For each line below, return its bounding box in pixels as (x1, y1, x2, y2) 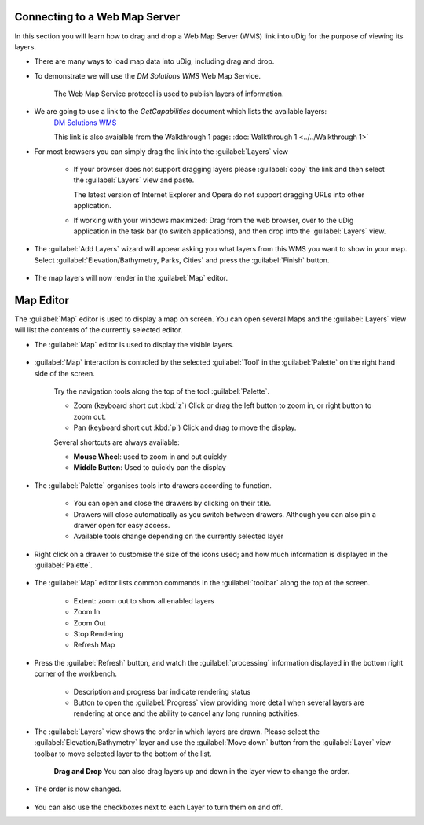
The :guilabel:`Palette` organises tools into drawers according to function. (34, 480, 272, 490)
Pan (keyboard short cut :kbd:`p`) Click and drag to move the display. (73, 423, 297, 432)
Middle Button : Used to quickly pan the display (73, 463, 227, 472)
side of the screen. (34, 368, 95, 378)
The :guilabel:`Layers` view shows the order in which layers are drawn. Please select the (34, 727, 320, 736)
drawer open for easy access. (73, 520, 170, 530)
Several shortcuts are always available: (53, 437, 180, 447)
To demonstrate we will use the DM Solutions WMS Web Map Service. (34, 71, 261, 80)
